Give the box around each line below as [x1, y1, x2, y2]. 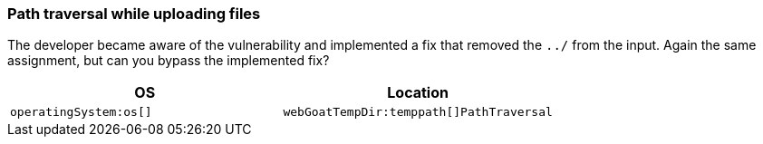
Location [387, 83, 449, 102]
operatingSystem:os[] [10, 105, 152, 120]
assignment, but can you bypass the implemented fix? [7, 53, 330, 69]
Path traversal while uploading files [7, 5, 261, 23]
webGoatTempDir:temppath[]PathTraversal [283, 105, 553, 120]
